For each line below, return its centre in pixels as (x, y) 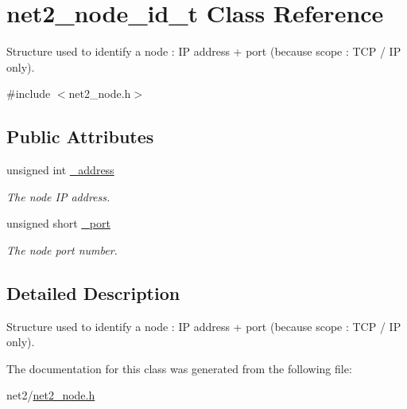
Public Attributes (80, 136)
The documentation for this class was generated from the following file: (179, 368)
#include (29, 93)
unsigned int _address (60, 170)
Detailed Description (93, 292)
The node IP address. (58, 196)
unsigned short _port (58, 223)
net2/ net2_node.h (51, 395)
